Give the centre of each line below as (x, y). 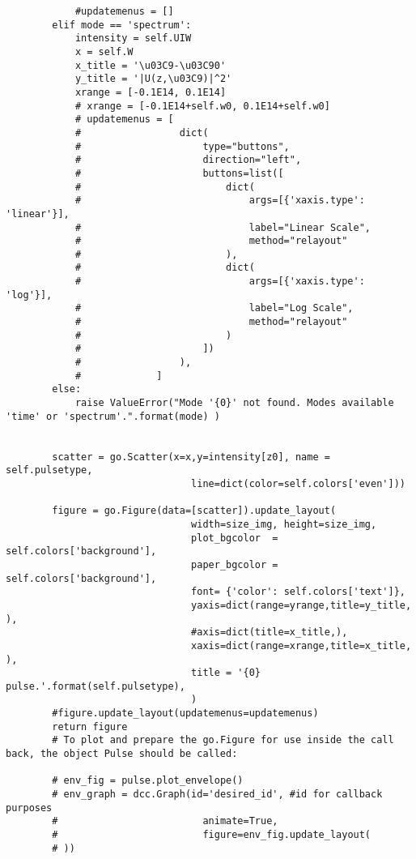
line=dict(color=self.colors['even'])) (298, 483)
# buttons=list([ (179, 173)
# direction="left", (188, 160)
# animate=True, (165, 821)
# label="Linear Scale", (223, 227)
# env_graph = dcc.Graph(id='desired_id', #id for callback (217, 795)
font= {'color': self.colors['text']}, (298, 592)
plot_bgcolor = (235, 538)
